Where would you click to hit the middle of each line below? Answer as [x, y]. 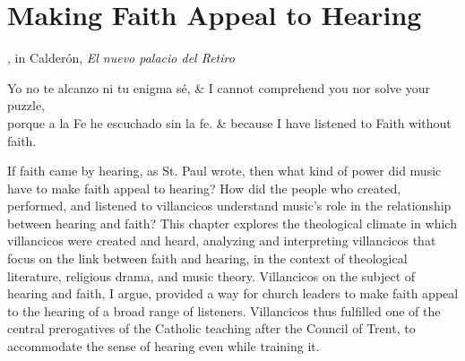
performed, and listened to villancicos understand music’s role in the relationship [229, 206]
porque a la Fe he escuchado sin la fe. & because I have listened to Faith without [229, 122]
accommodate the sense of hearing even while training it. [164, 346]
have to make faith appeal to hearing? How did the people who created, [204, 188]
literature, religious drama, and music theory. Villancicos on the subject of [211, 275]
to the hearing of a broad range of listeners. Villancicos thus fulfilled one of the [224, 310]
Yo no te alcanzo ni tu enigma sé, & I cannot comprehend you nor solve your [219, 87]
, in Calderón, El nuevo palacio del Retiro [121, 58]
